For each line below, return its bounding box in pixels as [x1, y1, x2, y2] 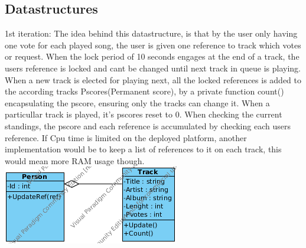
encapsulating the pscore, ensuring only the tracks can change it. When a [5, 96, 270, 109]
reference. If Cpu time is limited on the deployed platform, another [5, 131, 247, 143]
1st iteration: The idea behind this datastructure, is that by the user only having [5, 27, 298, 40]
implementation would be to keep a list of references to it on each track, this [5, 143, 282, 155]
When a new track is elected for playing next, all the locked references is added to [5, 73, 302, 86]
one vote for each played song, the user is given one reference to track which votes [5, 38, 301, 51]
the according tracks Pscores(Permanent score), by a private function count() [5, 85, 284, 97]
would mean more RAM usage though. [5, 154, 145, 167]
